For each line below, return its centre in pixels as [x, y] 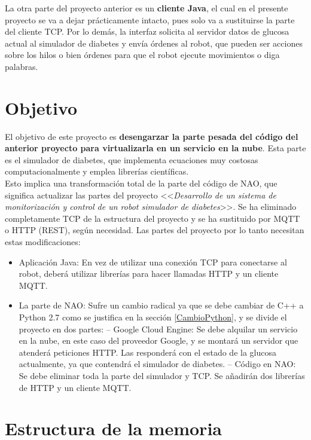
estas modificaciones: [43, 242]
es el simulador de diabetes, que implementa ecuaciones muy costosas [132, 159]
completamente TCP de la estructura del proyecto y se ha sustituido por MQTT [153, 218]
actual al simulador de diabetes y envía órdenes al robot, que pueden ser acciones [154, 43]
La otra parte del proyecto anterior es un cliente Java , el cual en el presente [147, 8]
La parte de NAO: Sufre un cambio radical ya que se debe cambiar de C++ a [161, 305]
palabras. [22, 66]
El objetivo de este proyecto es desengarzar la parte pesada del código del [152, 136]
